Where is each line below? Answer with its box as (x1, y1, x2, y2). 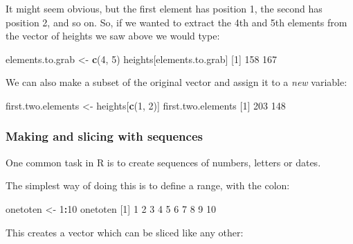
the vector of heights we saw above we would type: (6, 28, 220, 43)
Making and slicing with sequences (6, 128, 203, 145)
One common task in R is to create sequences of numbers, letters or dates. (6, 155, 321, 169)
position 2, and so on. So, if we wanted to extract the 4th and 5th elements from (6, 15, 347, 29)
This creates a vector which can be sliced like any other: (6, 225, 244, 239)
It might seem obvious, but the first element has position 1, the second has (6, 1, 323, 15)
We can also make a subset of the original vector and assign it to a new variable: (6, 75, 347, 89)
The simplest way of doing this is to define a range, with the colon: (6, 178, 290, 193)
